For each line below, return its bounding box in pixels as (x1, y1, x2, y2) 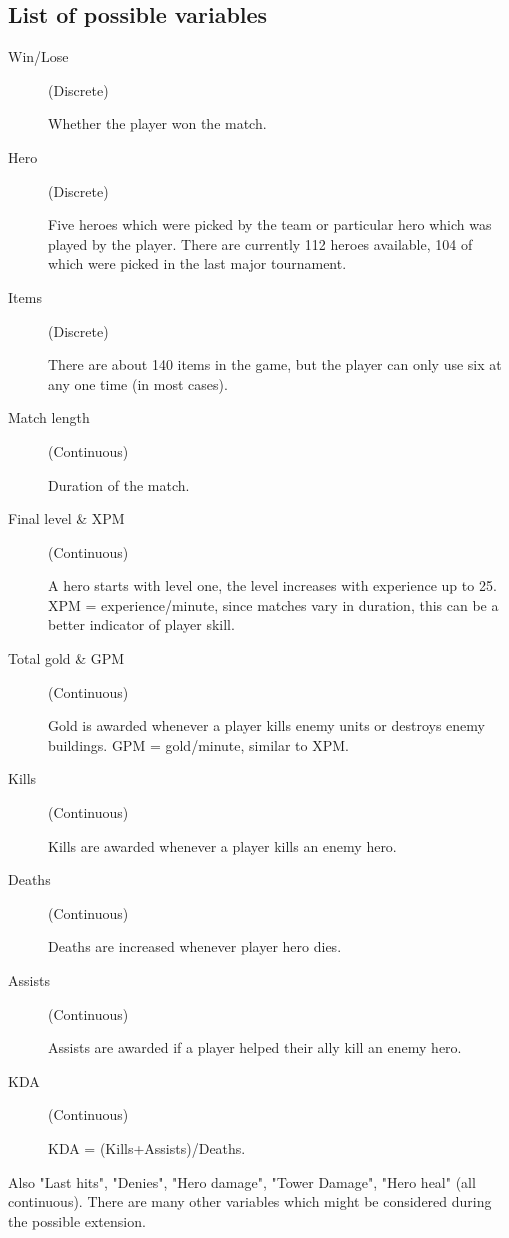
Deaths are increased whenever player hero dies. (48, 936, 342, 957)
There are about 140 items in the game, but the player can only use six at (48, 354, 502, 375)
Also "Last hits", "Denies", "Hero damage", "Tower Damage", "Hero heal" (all (8, 1171, 476, 1192)
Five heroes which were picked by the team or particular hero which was (48, 214, 492, 235)
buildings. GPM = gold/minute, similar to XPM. (48, 734, 349, 755)
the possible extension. (8, 1210, 146, 1231)
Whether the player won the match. (48, 113, 267, 134)
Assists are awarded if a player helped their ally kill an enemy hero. (48, 1037, 462, 1058)
